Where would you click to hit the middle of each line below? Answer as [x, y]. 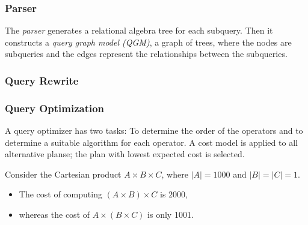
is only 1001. [171, 214]
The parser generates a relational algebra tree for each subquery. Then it [139, 30]
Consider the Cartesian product [63, 174]
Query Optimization [55, 108]
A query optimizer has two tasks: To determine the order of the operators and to [154, 130]
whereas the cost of [54, 214]
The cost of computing [60, 194]
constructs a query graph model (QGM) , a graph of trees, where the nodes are [148, 42]
